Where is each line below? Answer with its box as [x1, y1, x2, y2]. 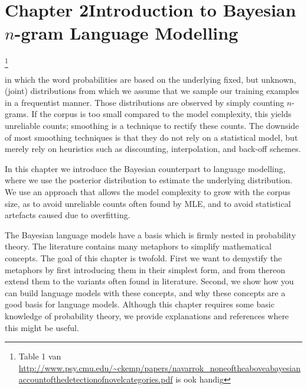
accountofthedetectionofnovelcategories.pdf [18, 373, 173, 385]
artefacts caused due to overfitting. [5, 209, 130, 221]
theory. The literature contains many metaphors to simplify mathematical [5, 240, 272, 252]
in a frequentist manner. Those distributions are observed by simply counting [5, 96, 285, 108]
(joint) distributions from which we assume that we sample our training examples [5, 85, 299, 97]
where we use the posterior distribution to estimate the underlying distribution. [5, 174, 293, 186]
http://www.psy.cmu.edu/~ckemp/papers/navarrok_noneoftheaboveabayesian [18, 361, 301, 374]
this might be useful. [5, 321, 79, 333]
